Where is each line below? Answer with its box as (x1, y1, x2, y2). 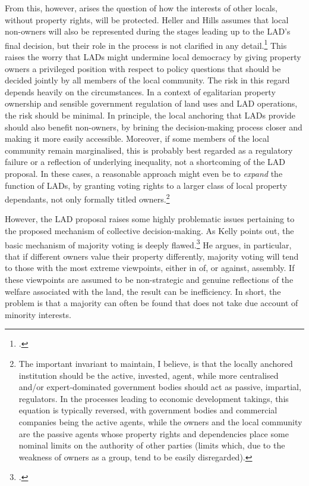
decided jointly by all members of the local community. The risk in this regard (5, 74, 290, 86)
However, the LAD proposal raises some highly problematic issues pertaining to (5, 213, 295, 225)
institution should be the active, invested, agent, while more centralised (18, 369, 279, 381)
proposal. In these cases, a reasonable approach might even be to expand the (5, 167, 283, 179)
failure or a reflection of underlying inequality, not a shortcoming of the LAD (5, 155, 286, 168)
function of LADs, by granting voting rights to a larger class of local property (5, 179, 288, 191)
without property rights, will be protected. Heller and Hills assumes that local (5, 13, 289, 26)
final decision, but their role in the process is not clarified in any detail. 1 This (5, 37, 287, 51)
